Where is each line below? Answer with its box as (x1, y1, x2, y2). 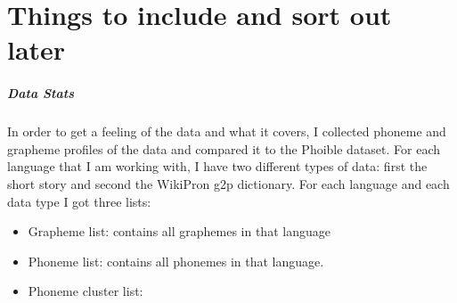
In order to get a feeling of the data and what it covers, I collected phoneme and (7, 122, 446, 141)
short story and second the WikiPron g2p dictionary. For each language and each (7, 174, 450, 192)
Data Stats (7, 84, 74, 102)
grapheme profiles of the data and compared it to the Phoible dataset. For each (7, 139, 441, 158)
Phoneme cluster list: (28, 282, 143, 300)
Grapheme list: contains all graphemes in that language (28, 222, 331, 241)
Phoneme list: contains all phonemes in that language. (28, 251, 324, 270)
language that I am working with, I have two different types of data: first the (7, 157, 428, 176)
